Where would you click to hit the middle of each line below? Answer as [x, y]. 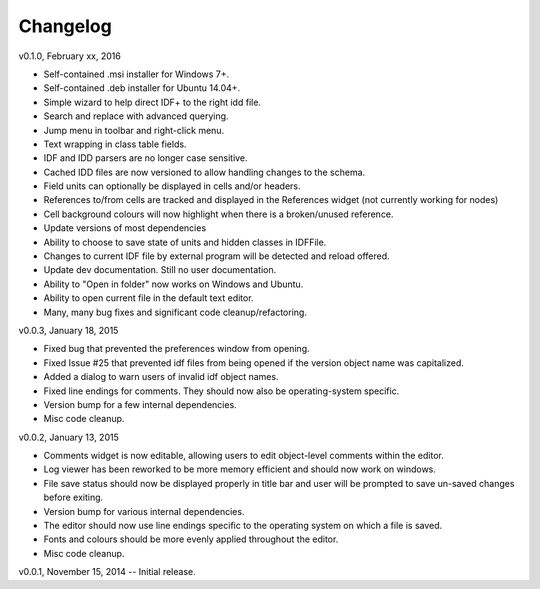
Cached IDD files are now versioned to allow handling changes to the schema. [204, 172]
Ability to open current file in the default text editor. [148, 298]
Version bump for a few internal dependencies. [140, 404]
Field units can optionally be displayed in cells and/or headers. [172, 186]
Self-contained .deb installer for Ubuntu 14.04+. [142, 88]
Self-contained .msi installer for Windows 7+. [136, 74]
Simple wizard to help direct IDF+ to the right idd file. [152, 102]
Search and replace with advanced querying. [136, 116]
